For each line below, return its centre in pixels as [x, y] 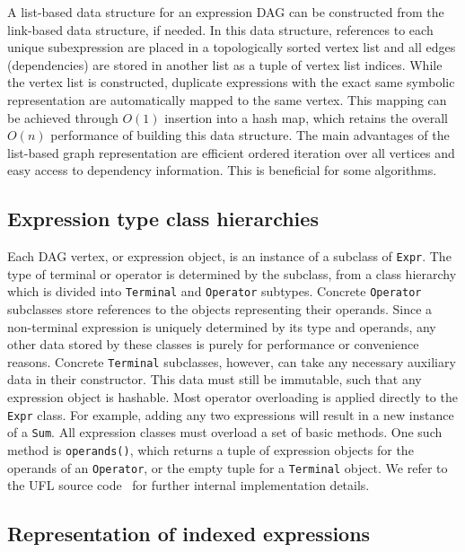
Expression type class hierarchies [163, 219]
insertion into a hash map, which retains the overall [306, 117]
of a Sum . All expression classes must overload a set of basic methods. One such [225, 432]
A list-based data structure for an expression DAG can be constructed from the [226, 12]
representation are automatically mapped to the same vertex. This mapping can [227, 99]
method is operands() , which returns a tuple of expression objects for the [211, 449]
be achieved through [63, 117]
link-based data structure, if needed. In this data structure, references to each [220, 29]
